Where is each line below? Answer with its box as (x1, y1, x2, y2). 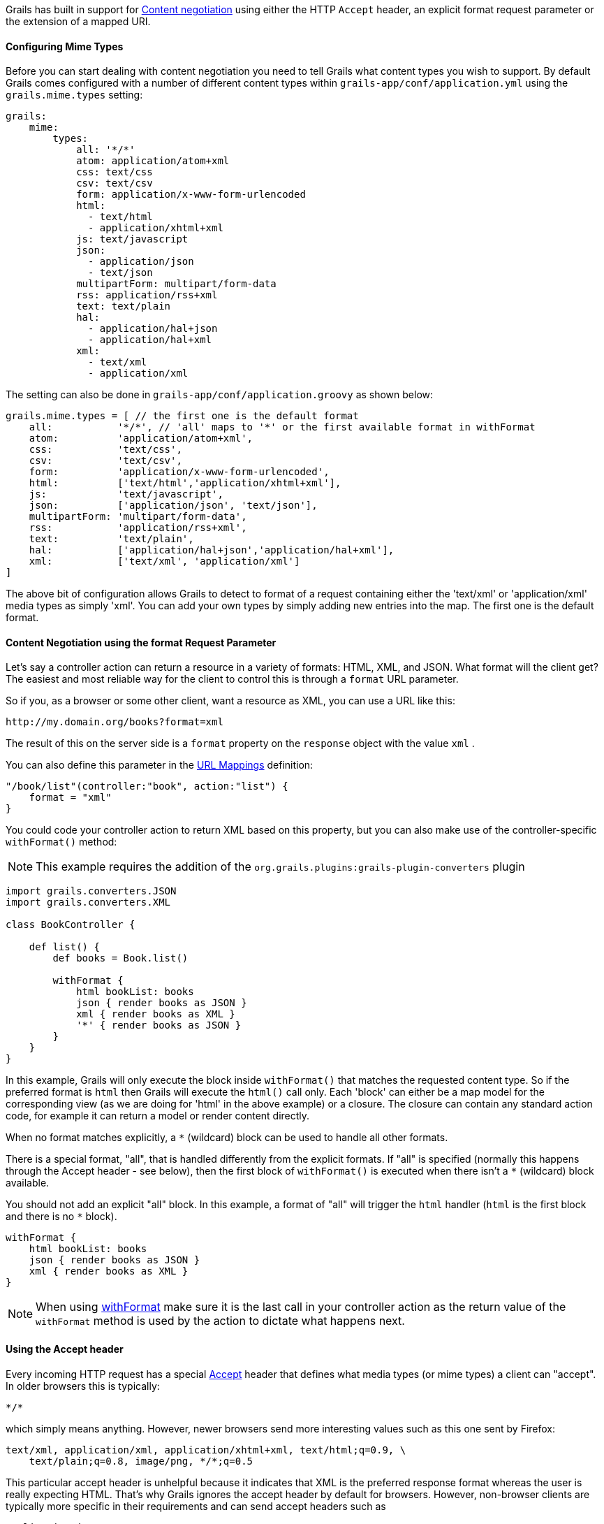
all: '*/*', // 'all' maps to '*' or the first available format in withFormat (29, 421, 536, 433)
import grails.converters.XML (6, 897, 171, 908)
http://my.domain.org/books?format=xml (6, 716, 223, 728)
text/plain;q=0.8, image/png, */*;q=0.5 (29, 1455, 253, 1467)
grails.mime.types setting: (6, 89, 143, 101)
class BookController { (6, 919, 135, 931)
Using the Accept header (6, 1343, 124, 1356)
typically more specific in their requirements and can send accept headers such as (6, 1500, 386, 1512)
